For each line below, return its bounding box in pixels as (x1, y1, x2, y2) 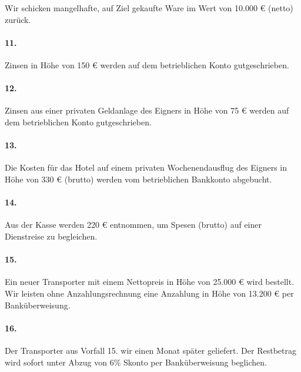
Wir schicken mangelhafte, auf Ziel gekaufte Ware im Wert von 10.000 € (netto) (5, 2, 293, 14)
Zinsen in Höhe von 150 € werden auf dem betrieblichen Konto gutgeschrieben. (5, 58, 289, 71)
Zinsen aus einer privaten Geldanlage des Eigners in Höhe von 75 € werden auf (5, 104, 289, 117)
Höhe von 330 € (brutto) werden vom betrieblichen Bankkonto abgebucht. (5, 172, 272, 185)
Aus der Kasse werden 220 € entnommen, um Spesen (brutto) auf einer (5, 218, 262, 231)
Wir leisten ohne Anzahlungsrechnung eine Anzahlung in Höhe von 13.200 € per (5, 287, 294, 299)
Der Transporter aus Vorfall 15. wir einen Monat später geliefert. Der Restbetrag (5, 344, 296, 356)
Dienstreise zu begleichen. (5, 230, 98, 242)
